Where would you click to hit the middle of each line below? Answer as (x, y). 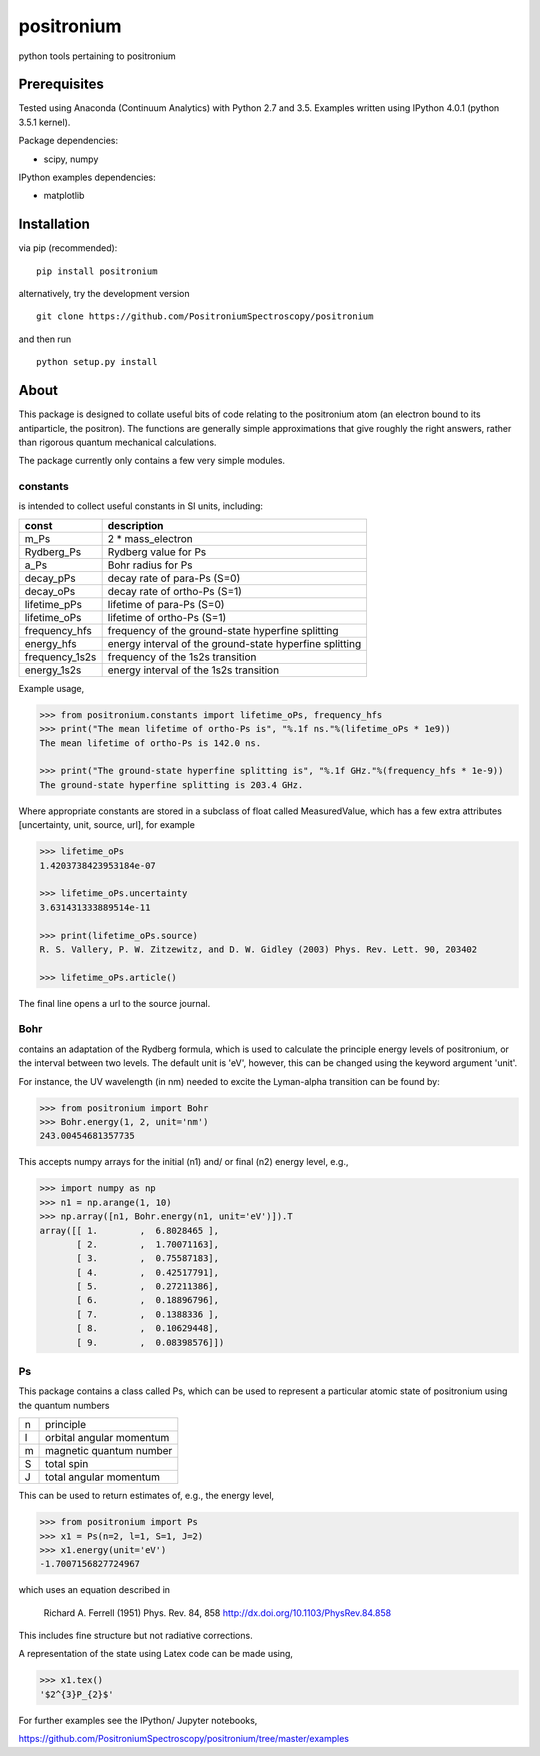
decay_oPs (50, 591)
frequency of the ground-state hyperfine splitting (223, 630)
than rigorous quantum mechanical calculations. (117, 442)
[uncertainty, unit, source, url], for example (106, 825)
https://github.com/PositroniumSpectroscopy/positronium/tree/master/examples (184, 1739)
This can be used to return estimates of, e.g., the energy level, (146, 1496)
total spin (67, 1464)
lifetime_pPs (53, 604)
